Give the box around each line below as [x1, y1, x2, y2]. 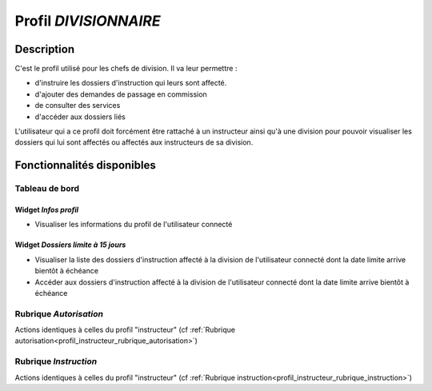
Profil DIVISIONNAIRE [14, 12, 161, 30]
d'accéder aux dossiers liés [34, 112, 126, 122]
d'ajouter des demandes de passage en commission [34, 89, 207, 99]
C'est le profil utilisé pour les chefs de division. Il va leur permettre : [14, 64, 238, 74]
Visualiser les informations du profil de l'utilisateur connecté [34, 220, 233, 229]
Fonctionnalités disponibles [14, 158, 156, 172]
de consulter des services [34, 101, 121, 110]
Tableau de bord [14, 183, 80, 194]
